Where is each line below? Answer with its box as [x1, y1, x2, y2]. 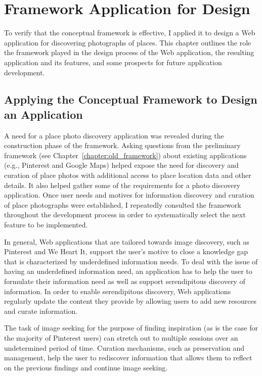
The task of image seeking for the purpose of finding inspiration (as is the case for [4, 322, 258, 333]
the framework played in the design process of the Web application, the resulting [4, 47, 254, 58]
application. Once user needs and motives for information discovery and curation [4, 190, 254, 200]
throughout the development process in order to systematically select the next [4, 209, 246, 220]
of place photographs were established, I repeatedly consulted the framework [4, 199, 241, 210]
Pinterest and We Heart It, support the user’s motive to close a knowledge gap [4, 246, 248, 257]
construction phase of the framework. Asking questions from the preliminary [4, 140, 241, 151]
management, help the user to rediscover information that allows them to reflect [4, 352, 252, 363]
